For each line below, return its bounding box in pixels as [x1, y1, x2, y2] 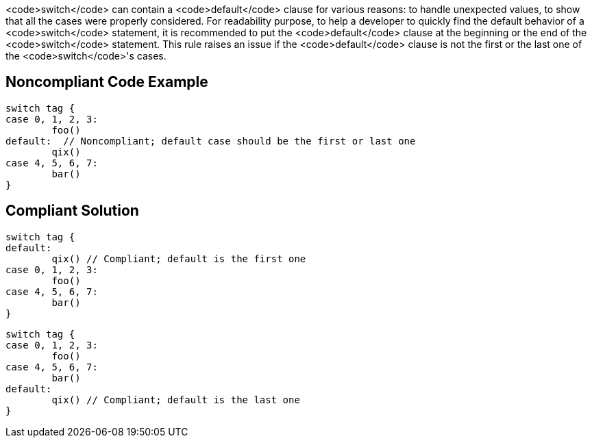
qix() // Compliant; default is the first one [51, 253, 306, 264]
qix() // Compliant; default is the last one [51, 394, 300, 405]
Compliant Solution [5, 202, 139, 220]
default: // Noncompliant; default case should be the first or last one [5, 135, 416, 147]
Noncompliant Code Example [5, 73, 208, 91]
